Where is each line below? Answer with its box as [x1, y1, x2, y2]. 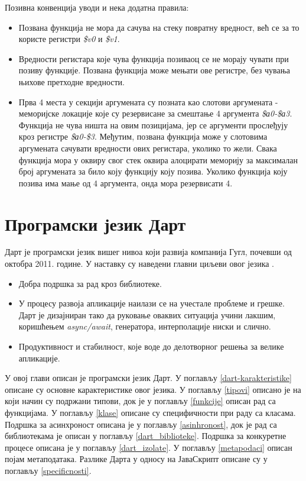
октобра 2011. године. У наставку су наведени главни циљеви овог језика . [5, 257, 274, 270]
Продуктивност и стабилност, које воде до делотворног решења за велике [18, 340, 284, 352]
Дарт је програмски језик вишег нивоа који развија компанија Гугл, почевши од [5, 246, 292, 258]
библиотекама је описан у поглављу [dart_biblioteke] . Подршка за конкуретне [5, 430, 287, 442]
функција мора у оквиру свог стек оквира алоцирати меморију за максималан [18, 153, 298, 166]
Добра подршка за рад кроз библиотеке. [18, 277, 162, 289]
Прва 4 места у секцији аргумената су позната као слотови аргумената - [18, 95, 278, 108]
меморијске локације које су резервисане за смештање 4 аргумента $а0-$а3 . [18, 107, 292, 120]
